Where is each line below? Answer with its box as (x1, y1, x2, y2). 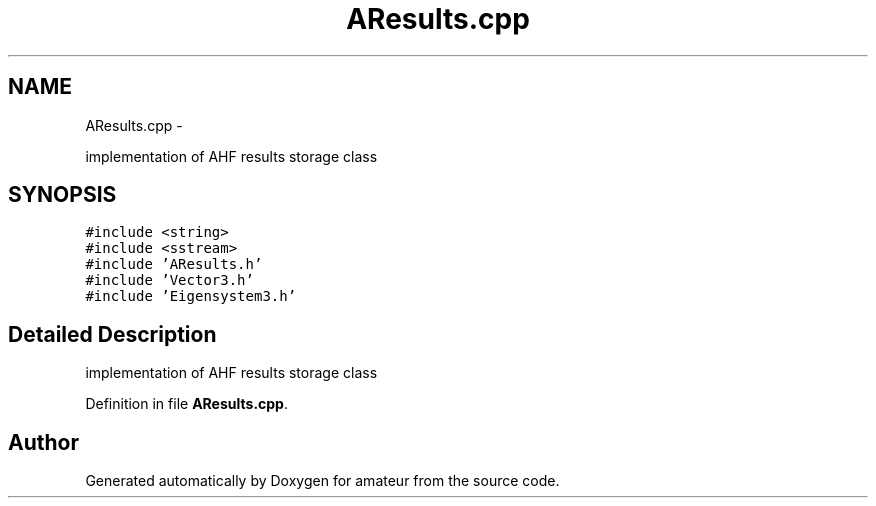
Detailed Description (8, 321, 217, 347)
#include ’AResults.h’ (85, 256, 263, 273)
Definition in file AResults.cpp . (85, 395, 288, 413)
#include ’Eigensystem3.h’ (85, 288, 297, 305)
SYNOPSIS (8, 182, 117, 208)
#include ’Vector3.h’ (85, 272, 254, 289)
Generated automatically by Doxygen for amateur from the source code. (85, 472, 560, 490)
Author (8, 429, 79, 455)
